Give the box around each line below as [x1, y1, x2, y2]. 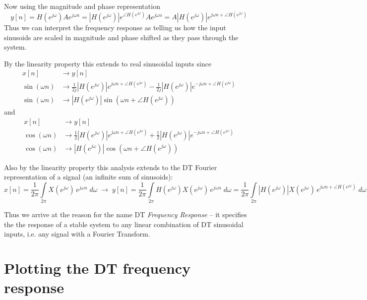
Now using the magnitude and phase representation [4, 1, 160, 11]
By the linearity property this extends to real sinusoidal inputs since [4, 58, 212, 68]
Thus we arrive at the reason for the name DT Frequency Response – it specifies [4, 209, 247, 220]
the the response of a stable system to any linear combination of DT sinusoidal [4, 219, 244, 229]
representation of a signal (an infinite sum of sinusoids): [4, 172, 173, 182]
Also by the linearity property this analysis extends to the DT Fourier [4, 162, 217, 172]
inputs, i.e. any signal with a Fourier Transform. [4, 229, 150, 239]
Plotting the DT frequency [4, 258, 191, 278]
